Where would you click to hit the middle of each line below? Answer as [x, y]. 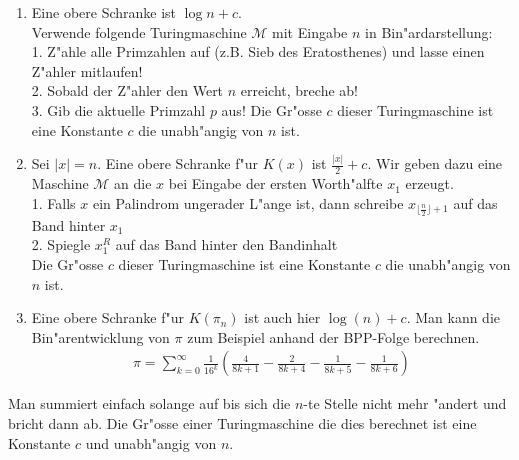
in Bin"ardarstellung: [429, 31]
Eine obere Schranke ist [104, 12]
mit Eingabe [310, 31]
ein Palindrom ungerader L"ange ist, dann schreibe [248, 202]
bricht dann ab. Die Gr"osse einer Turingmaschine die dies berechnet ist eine [242, 422]
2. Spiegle [61, 244]
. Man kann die [453, 317]
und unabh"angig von [151, 442]
